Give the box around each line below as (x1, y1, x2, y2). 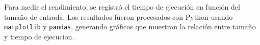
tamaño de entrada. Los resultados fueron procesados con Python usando (4, 11, 233, 22)
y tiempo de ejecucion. (4, 31, 74, 41)
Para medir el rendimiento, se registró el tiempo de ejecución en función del (4, 2, 240, 12)
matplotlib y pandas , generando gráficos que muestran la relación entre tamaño (4, 21, 256, 32)
